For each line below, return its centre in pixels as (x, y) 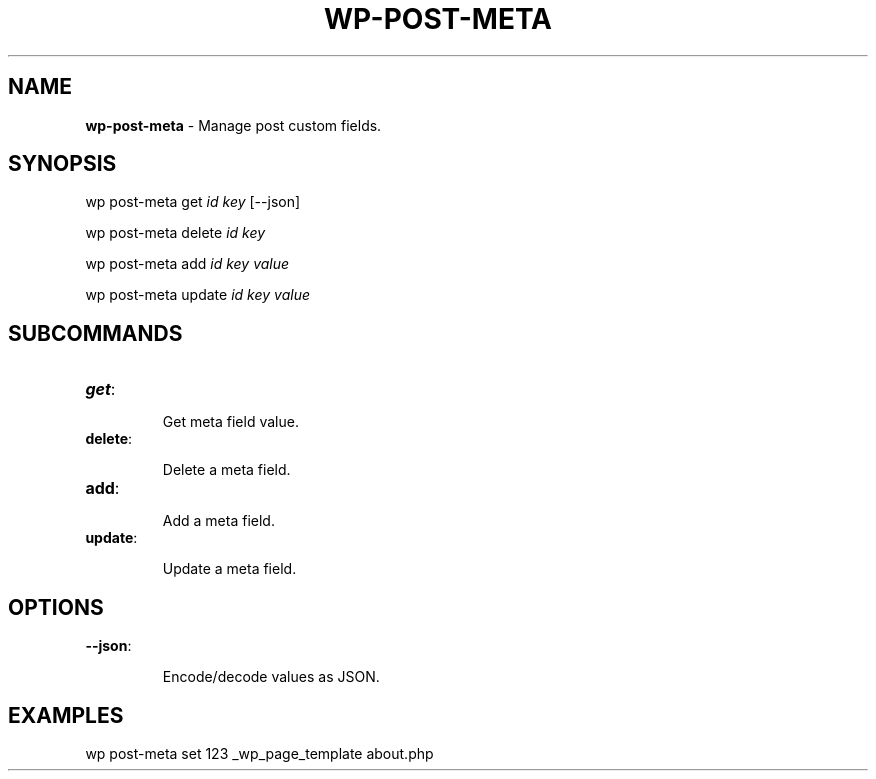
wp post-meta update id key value (197, 295)
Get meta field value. (230, 422)
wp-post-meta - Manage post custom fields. (233, 125)
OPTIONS (56, 607)
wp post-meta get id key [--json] (193, 202)
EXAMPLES (66, 715)
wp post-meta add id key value (187, 264)
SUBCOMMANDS (95, 333)
